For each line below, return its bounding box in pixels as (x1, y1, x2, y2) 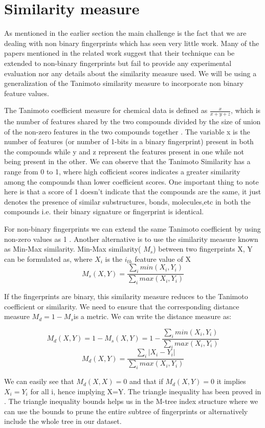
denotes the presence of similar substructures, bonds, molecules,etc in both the (4, 196, 251, 207)
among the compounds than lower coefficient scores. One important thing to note (4, 176, 259, 187)
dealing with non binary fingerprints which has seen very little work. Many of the (4, 37, 259, 48)
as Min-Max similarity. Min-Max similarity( (4, 243, 141, 254)
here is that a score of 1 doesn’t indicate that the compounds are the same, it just (4, 186, 261, 197)
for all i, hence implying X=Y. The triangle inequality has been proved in (30, 386, 261, 396)
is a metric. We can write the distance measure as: (73, 311, 232, 322)
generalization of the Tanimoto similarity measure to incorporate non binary (4, 78, 244, 88)
